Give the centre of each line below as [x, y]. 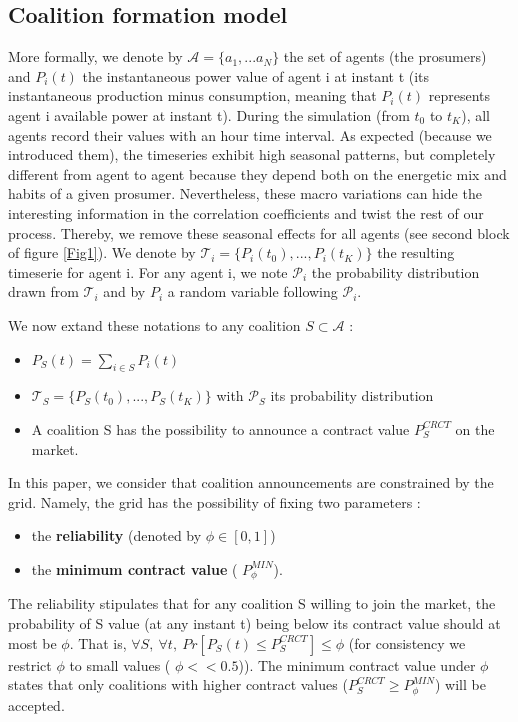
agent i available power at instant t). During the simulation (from [209, 114]
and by [124, 291]
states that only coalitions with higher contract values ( [178, 684]
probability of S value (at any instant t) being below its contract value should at [254, 622]
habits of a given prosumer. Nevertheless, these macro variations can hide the [245, 193]
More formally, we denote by [95, 56]
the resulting [416, 252]
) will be [460, 684]
